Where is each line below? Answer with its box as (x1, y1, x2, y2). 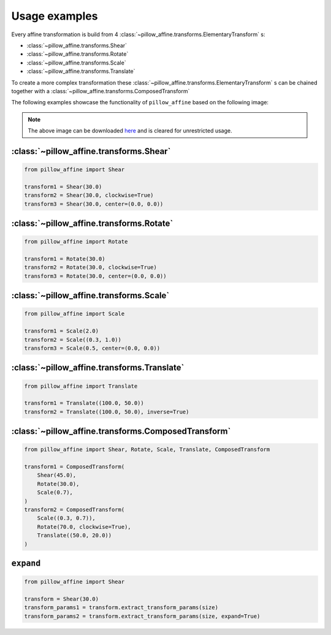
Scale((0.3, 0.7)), (37, 515, 96, 521)
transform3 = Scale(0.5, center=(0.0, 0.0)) (24, 344, 161, 352)
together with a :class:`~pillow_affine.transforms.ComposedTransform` (11, 87, 190, 94)
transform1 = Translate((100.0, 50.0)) (24, 399, 144, 407)
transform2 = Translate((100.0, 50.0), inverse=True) (24, 408, 189, 415)
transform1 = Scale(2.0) (24, 328, 99, 334)
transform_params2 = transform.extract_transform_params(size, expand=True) (24, 612, 261, 620)
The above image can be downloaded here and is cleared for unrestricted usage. (28, 127, 232, 134)
